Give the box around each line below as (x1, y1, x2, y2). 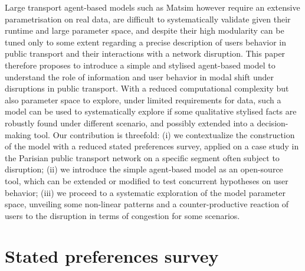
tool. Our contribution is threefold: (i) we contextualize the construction (34, 128, 295, 141)
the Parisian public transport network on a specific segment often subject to (5, 151, 280, 164)
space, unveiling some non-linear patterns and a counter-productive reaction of (5, 198, 289, 210)
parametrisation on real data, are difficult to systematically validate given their (5, 12, 291, 25)
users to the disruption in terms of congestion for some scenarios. (5, 209, 240, 221)
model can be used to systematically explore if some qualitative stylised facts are (5, 105, 297, 117)
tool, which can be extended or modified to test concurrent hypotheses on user (5, 174, 288, 187)
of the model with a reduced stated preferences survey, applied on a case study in (5, 140, 299, 152)
